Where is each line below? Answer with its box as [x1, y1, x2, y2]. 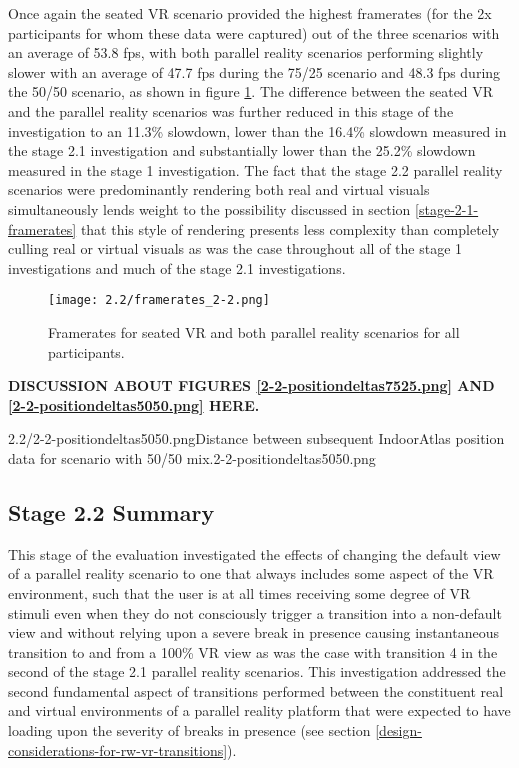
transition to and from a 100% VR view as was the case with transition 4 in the [8, 641, 498, 662]
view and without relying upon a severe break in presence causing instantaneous [8, 622, 499, 643]
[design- [375, 720, 422, 741]
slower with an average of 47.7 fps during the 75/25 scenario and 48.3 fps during [8, 61, 501, 82]
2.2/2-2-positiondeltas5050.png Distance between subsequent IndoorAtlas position [8, 428, 505, 449]
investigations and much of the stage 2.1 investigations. [8, 257, 346, 278]
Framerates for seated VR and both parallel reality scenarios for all [48, 321, 460, 342]
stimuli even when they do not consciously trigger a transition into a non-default [8, 602, 502, 623]
